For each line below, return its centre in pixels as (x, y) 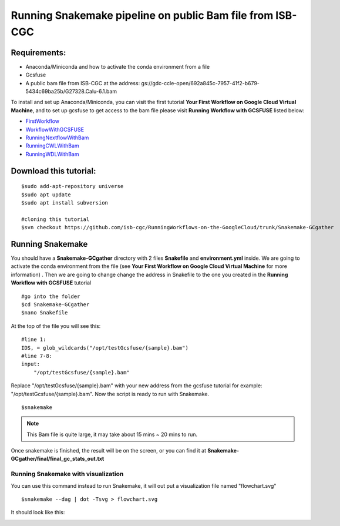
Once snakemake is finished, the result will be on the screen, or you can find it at (109, 451)
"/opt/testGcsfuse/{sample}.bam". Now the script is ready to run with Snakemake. (110, 394)
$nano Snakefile (45, 313)
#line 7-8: (37, 356)
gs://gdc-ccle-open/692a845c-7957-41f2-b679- (200, 83)
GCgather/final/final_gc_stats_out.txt (58, 459)
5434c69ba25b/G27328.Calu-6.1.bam (71, 92)
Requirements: (38, 53)
